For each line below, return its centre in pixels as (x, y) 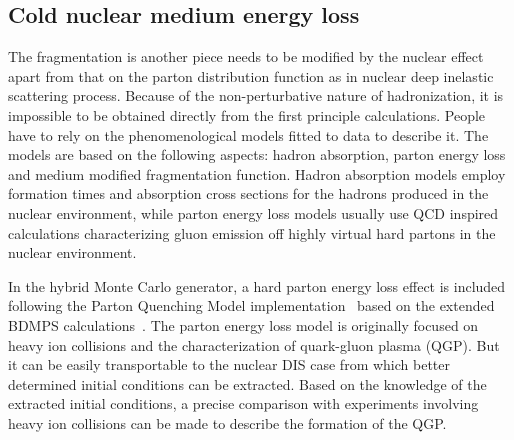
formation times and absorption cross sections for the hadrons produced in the (248, 193)
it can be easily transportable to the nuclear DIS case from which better (229, 364)
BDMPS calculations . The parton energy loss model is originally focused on (243, 324)
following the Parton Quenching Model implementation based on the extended (251, 305)
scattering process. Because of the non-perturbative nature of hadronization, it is (256, 95)
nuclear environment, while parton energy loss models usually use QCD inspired (253, 212)
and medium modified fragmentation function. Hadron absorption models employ (257, 173)
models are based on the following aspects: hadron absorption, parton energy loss (257, 154)
